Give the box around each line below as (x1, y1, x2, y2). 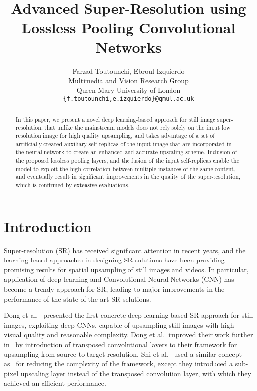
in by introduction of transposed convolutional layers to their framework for (4, 339, 237, 349)
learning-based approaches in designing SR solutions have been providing (4, 255, 225, 265)
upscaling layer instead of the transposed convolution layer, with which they (20, 368, 251, 378)
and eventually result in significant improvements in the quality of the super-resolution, (15, 173, 241, 181)
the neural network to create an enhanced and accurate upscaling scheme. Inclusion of (15, 148, 237, 156)
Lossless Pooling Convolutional (21, 17, 236, 38)
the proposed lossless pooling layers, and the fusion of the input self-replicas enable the (15, 156, 240, 165)
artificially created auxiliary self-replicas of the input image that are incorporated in (15, 139, 232, 148)
